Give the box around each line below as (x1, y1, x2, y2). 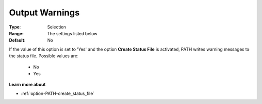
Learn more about (9, 82, 46, 88)
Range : (9, 30, 24, 36)
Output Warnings (9, 7, 80, 18)
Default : (9, 38, 26, 43)
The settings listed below (47, 30, 98, 36)
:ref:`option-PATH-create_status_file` (21, 91, 95, 96)
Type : (9, 24, 21, 30)
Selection (47, 24, 66, 30)
